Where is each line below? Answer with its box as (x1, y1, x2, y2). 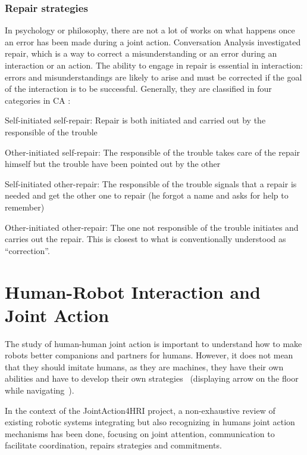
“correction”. (5, 244, 50, 256)
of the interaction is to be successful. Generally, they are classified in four (5, 82, 272, 95)
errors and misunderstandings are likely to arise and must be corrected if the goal (5, 70, 302, 83)
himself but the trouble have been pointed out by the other (5, 157, 221, 170)
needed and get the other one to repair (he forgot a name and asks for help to (5, 189, 289, 202)
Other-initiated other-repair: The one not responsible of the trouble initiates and (5, 221, 299, 233)
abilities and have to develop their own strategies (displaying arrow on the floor (5, 372, 299, 385)
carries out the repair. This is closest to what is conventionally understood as (5, 233, 286, 245)
